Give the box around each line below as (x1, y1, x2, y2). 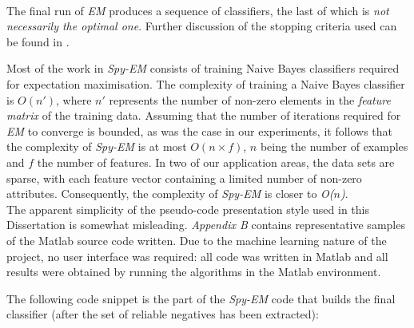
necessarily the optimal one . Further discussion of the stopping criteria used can (6, 18, 397, 34)
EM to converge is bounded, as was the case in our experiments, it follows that (6, 122, 393, 139)
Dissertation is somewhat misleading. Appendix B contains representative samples (6, 216, 405, 233)
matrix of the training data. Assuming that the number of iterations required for (6, 107, 401, 124)
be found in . (6, 33, 70, 49)
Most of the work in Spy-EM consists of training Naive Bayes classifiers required (6, 60, 400, 77)
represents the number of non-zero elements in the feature (109, 91, 391, 108)
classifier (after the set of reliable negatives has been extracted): (6, 306, 319, 322)
